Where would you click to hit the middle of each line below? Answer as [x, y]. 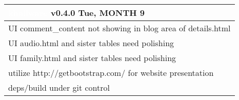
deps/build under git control [59, 87]
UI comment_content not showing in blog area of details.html [120, 28]
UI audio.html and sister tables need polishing [91, 43]
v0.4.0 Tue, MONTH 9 [97, 13]
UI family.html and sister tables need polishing [92, 58]
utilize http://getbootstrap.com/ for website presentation [111, 73]
